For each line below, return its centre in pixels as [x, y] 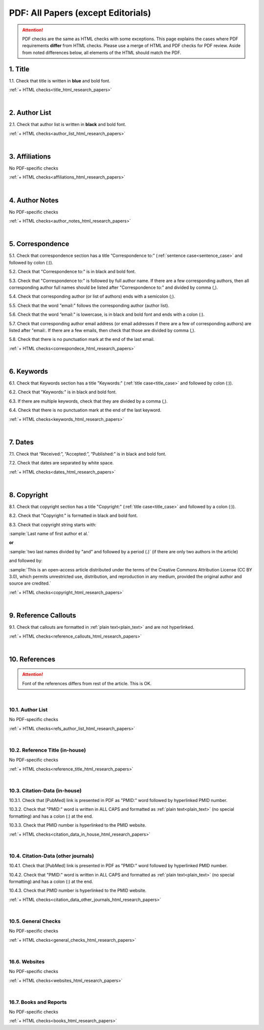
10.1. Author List [28, 710]
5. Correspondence [39, 244]
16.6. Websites [27, 961]
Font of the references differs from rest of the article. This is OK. [87, 683]
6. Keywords [29, 371]
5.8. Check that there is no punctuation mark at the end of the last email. [82, 339]
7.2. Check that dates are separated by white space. [61, 463]
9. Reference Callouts [43, 616]
